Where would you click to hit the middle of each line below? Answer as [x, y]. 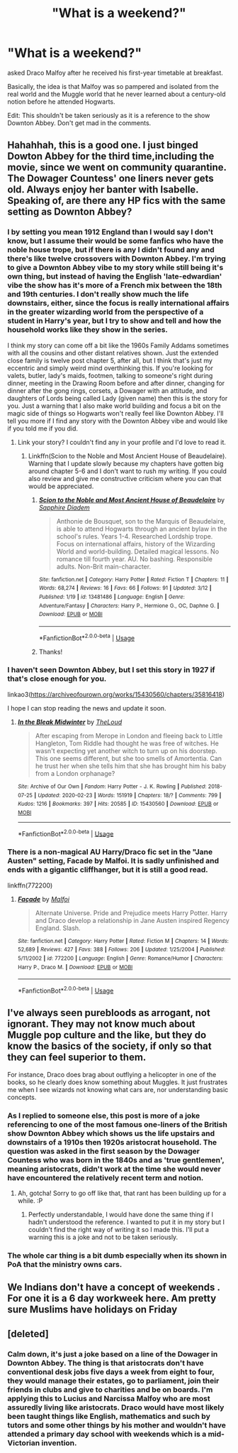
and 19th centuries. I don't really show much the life [98, 294]
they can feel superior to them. [77, 1058]
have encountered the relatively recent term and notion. [106, 1177]
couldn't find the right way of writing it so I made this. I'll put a [118, 1230]
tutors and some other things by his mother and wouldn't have [117, 1425]
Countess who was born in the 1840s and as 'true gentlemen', [116, 1160]
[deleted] [28, 1334]
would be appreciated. [61, 486]
